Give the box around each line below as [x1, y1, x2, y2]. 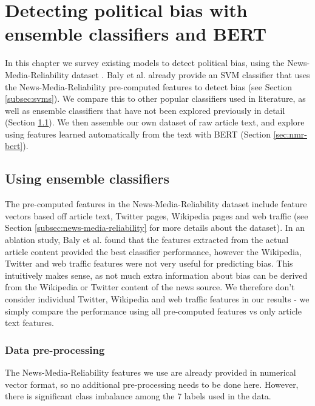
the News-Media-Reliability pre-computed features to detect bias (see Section [5, 80, 293, 93]
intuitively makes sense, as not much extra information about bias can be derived [5, 268, 308, 281]
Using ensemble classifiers [5, 169, 170, 188]
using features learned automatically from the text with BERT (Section [5, 127, 271, 140]
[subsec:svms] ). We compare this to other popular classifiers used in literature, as [5, 92, 306, 105]
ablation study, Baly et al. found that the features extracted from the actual [5, 233, 289, 246]
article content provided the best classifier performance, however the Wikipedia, [5, 245, 302, 258]
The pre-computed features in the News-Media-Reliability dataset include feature [5, 198, 307, 210]
